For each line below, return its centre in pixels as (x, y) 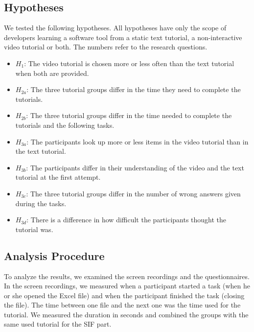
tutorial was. (34, 229)
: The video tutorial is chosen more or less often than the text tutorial (129, 63)
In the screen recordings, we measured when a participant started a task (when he (127, 286)
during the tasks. (41, 203)
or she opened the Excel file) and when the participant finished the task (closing (124, 295)
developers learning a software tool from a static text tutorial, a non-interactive (123, 37)
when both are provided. (52, 73)
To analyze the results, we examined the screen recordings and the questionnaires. (127, 276)
